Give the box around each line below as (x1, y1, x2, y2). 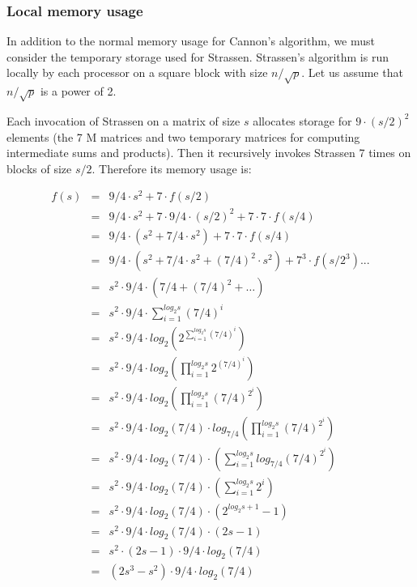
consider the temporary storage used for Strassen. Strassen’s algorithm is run (6, 48, 389, 65)
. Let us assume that (301, 64, 403, 81)
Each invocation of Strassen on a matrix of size (6, 112, 240, 129)
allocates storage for (253, 112, 352, 129)
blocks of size (6, 160, 72, 177)
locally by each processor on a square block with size (6, 64, 268, 81)
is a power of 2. (40, 83, 117, 100)
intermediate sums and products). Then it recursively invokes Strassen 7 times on (6, 144, 411, 161)
